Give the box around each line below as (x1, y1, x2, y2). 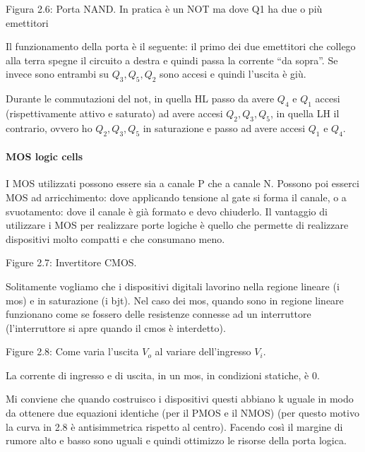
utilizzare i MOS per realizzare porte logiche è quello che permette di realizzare (6, 218, 349, 232)
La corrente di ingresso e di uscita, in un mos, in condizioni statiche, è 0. (6, 367, 320, 382)
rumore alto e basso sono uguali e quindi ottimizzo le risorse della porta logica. (6, 433, 347, 448)
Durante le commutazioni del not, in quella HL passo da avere (6, 91, 275, 106)
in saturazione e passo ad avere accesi (143, 120, 306, 135)
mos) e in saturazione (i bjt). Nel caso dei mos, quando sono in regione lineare (6, 292, 344, 307)
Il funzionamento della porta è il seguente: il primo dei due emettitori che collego (6, 39, 356, 54)
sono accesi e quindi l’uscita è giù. (160, 66, 306, 81)
